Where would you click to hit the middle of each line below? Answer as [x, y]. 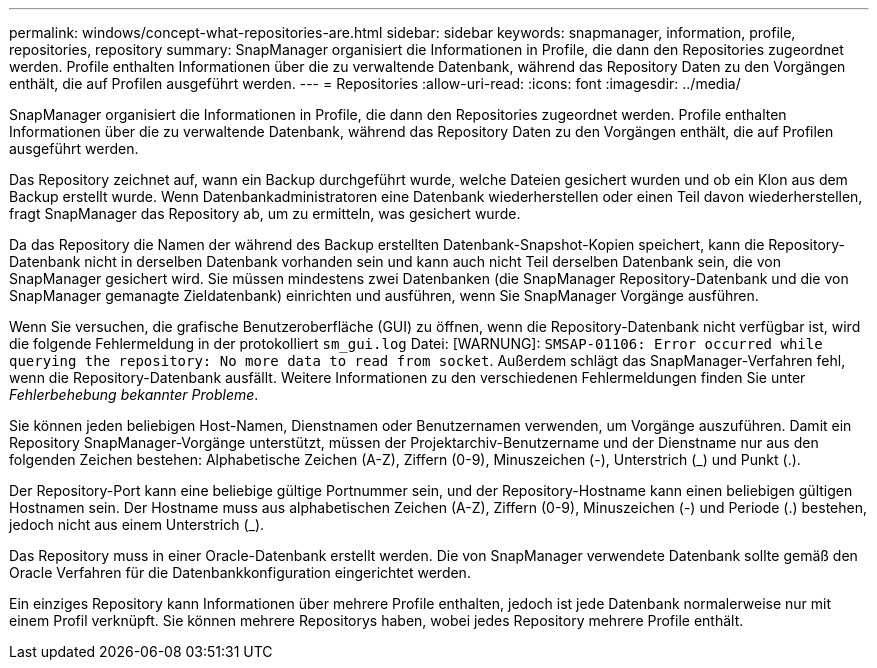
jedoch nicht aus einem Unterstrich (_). [137, 524]
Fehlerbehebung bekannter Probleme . [134, 394]
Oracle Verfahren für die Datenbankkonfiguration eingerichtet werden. [240, 572]
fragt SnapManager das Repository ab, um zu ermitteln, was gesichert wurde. [265, 213]
